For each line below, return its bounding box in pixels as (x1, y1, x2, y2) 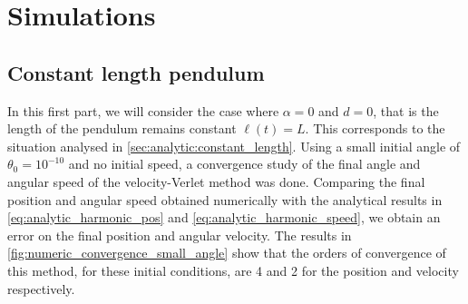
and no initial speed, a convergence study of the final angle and (68, 154, 421, 173)
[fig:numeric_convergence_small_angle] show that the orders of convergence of (7, 243, 446, 262)
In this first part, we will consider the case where (7, 101, 279, 120)
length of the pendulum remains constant (7, 119, 237, 138)
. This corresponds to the (305, 119, 445, 138)
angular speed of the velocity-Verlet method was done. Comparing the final (7, 172, 425, 191)
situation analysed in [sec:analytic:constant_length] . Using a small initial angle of (7, 136, 461, 155)
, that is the (373, 101, 439, 120)
